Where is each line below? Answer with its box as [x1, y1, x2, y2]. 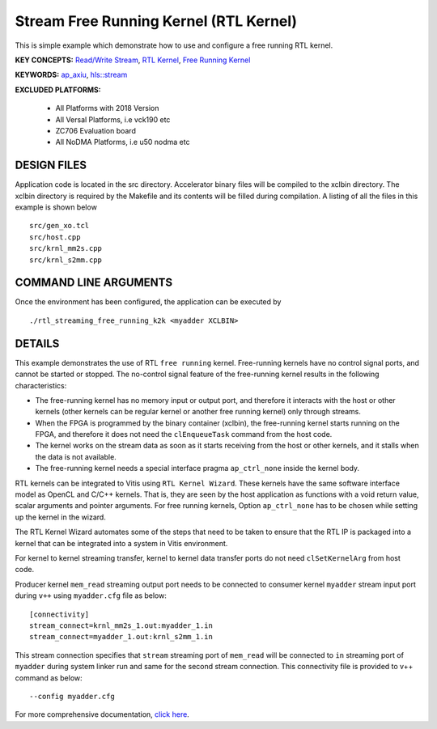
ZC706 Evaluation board [55, 125, 137, 135]
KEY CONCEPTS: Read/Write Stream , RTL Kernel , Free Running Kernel [15, 55, 251, 65]
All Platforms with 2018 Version [55, 104, 159, 113]
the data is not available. [35, 451, 117, 461]
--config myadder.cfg [29, 692, 115, 701]
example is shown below [15, 202, 97, 212]
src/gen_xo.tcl [29, 221, 90, 231]
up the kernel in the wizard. [15, 512, 107, 522]
